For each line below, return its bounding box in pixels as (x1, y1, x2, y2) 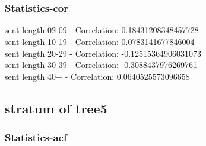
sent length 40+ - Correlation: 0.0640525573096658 (5, 70, 190, 82)
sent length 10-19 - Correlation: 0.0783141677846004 (5, 35, 195, 47)
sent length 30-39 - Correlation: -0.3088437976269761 (5, 59, 198, 71)
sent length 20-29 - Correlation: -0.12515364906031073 (5, 47, 202, 59)
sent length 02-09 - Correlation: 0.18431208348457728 (5, 24, 199, 36)
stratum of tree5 (5, 99, 107, 117)
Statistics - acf (5, 130, 67, 145)
